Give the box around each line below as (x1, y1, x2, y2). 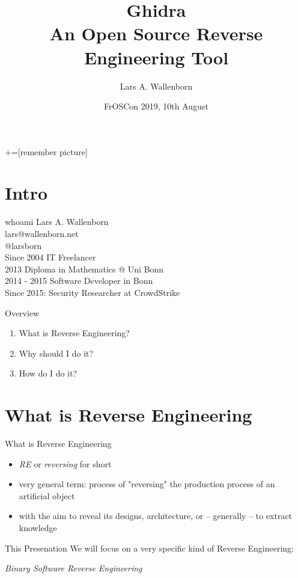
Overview (5, 306, 40, 319)
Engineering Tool (84, 45, 229, 69)
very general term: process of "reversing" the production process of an (19, 478, 275, 490)
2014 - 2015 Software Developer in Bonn (5, 274, 153, 287)
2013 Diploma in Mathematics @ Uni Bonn (5, 262, 164, 275)
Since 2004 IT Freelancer (5, 251, 96, 263)
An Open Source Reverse (49, 21, 263, 46)
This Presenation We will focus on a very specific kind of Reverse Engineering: (5, 541, 294, 554)
